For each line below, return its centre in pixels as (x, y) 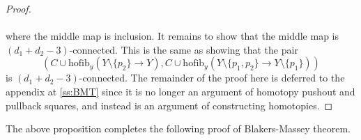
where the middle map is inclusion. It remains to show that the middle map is (172, 36)
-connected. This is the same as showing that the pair (184, 49)
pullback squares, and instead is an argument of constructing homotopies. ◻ (169, 105)
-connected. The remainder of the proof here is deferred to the (212, 78)
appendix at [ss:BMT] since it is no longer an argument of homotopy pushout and (180, 91)
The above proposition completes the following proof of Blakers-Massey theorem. (178, 129)
